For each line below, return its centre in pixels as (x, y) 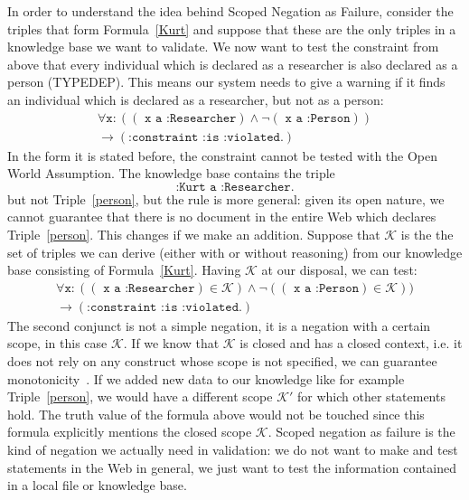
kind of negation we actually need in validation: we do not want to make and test (233, 449)
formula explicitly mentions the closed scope (130, 432)
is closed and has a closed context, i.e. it (351, 343)
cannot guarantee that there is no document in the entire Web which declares (222, 217)
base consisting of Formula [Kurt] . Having (124, 270)
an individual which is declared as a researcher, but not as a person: (196, 99)
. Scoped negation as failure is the (361, 432)
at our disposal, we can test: (339, 270)
